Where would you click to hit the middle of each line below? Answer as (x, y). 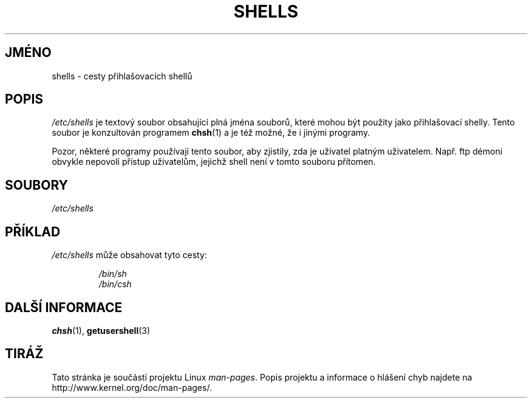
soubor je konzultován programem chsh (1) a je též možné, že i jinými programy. (211, 133)
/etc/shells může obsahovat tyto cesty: (129, 255)
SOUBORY (36, 185)
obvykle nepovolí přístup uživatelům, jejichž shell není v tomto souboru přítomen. (214, 162)
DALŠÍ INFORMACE (64, 307)
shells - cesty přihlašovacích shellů (122, 76)
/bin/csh (115, 284)
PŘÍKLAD (33, 231)
